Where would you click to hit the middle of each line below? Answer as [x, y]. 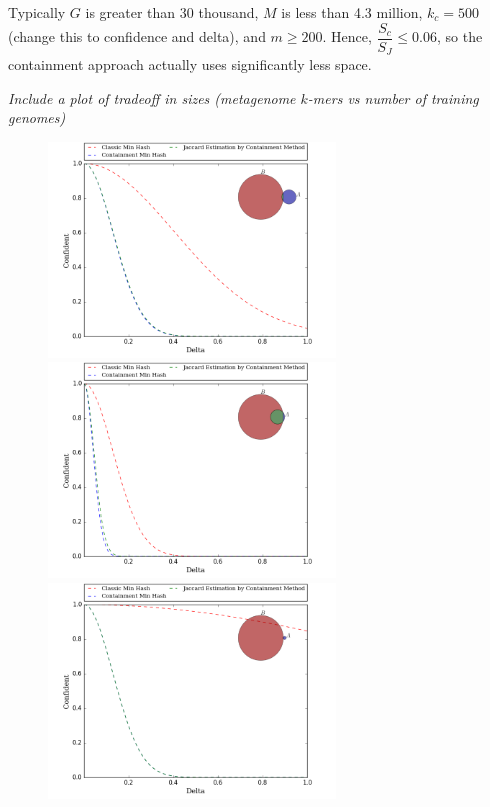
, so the [459, 36]
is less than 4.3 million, [352, 12]
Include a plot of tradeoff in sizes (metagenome [152, 97]
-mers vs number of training [393, 97]
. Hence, [347, 36]
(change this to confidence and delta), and [137, 36]
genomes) [37, 117]
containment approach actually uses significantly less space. [190, 64]
